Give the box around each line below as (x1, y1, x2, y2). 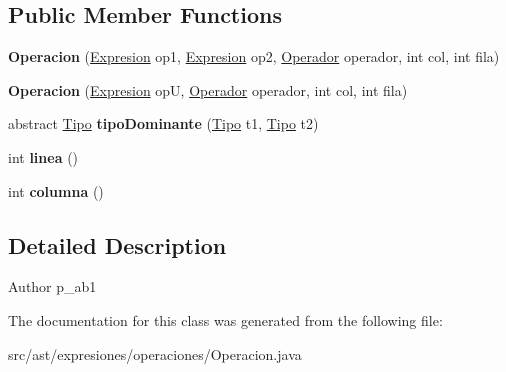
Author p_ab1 (8, 276, 97, 297)
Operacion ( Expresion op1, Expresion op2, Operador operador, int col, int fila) (8, 46, 500, 67)
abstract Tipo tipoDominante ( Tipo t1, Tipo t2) (8, 113, 319, 134)
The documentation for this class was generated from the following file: (8, 309, 443, 330)
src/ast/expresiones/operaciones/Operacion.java (8, 343, 302, 364)
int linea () (8, 146, 79, 167)
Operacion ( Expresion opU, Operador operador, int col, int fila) (8, 79, 408, 100)
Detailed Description (8, 229, 227, 260)
